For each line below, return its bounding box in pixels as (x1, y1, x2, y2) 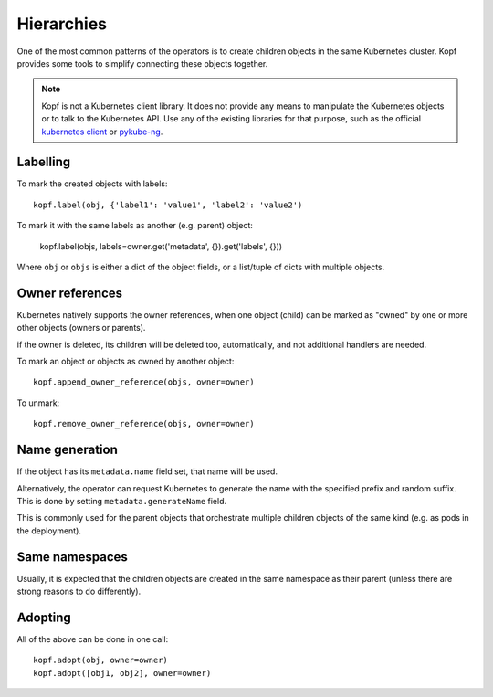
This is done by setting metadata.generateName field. (16, 495, 227, 506)
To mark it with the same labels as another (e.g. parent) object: (16, 220, 253, 231)
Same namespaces (16, 549, 128, 565)
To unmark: (16, 397, 60, 408)
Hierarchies (16, 14, 108, 34)
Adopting (16, 609, 72, 625)
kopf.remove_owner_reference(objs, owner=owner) (33, 418, 255, 429)
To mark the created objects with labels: (16, 178, 168, 189)
